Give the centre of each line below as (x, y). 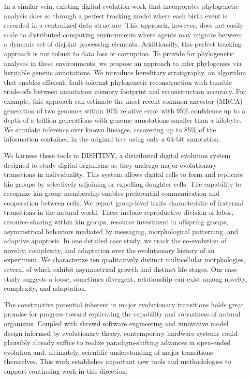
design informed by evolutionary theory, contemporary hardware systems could (121, 333)
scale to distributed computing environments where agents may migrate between (123, 34)
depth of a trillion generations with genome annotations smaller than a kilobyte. (123, 120)
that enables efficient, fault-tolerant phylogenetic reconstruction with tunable (118, 82)
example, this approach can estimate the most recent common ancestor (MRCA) (123, 101)
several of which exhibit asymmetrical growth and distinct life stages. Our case (121, 269)
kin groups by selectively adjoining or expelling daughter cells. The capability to (123, 183)
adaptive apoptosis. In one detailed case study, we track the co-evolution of (115, 241)
